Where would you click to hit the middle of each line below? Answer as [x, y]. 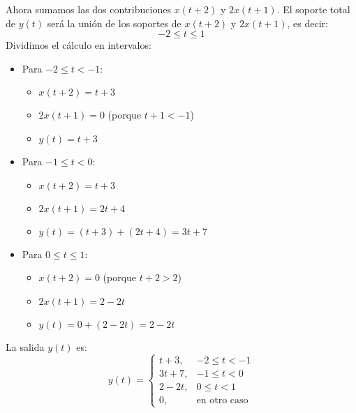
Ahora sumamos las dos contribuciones [88, 9]
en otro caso [222, 400]
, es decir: [307, 23]
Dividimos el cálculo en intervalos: [79, 45]
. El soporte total [313, 9]
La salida [25, 346]
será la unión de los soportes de [114, 23]
